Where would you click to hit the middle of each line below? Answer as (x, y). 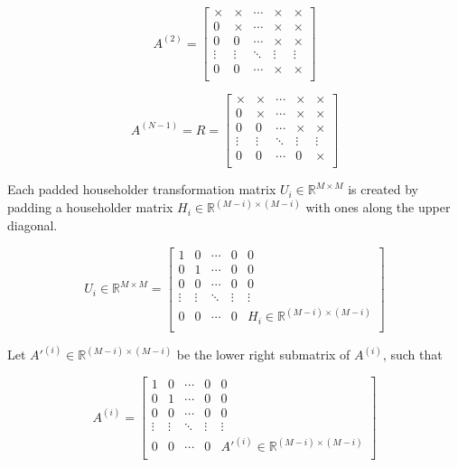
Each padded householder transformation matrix (142, 189)
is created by (383, 189)
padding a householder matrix (90, 207)
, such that (412, 355)
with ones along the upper (378, 207)
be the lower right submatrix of (263, 355)
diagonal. (33, 225)
